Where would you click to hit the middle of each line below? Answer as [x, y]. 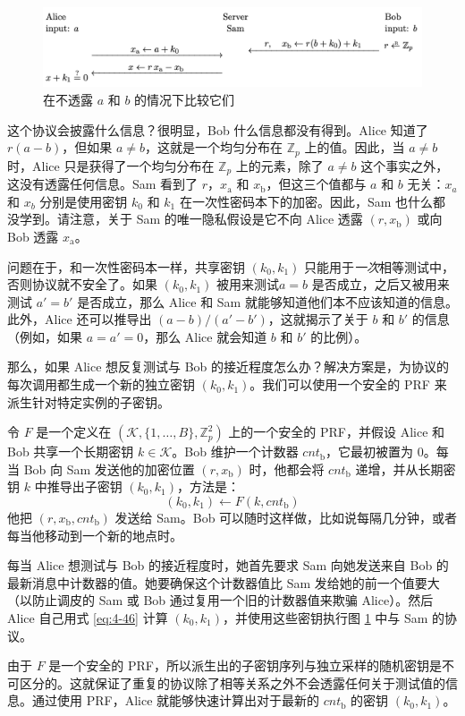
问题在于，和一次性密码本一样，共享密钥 [126, 266]
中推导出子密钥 [78, 486]
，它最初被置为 [370, 452]
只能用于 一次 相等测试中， [380, 266]
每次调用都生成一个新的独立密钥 [101, 384]
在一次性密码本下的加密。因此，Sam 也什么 [306, 201]
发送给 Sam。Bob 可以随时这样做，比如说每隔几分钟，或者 [286, 518]
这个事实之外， [405, 165]
